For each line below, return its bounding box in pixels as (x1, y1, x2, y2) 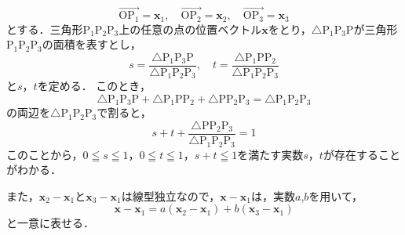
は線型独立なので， (121, 187, 221, 204)
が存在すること (323, 146, 400, 162)
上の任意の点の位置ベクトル (119, 20, 262, 37)
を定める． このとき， (37, 78, 151, 94)
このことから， (6, 146, 83, 162)
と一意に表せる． (6, 215, 94, 231)
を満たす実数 (237, 146, 304, 162)
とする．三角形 (6, 20, 83, 37)
